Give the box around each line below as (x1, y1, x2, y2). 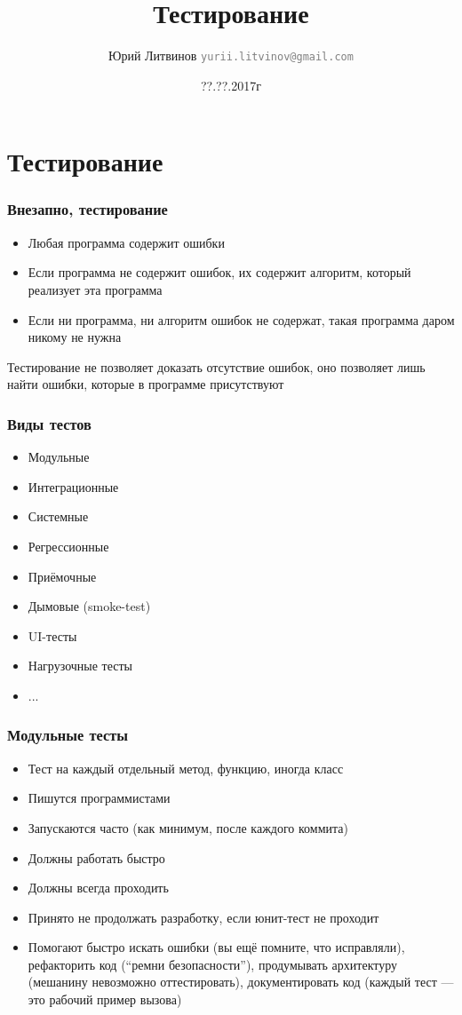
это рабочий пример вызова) (28, 990, 182, 1009)
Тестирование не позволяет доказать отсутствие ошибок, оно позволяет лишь (7, 357, 426, 376)
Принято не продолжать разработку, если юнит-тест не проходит (28, 908, 379, 926)
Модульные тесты (7, 724, 129, 746)
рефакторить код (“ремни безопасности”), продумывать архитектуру (28, 955, 398, 973)
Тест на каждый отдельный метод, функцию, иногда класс (28, 758, 344, 777)
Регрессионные (28, 536, 109, 555)
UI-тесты (28, 626, 77, 645)
